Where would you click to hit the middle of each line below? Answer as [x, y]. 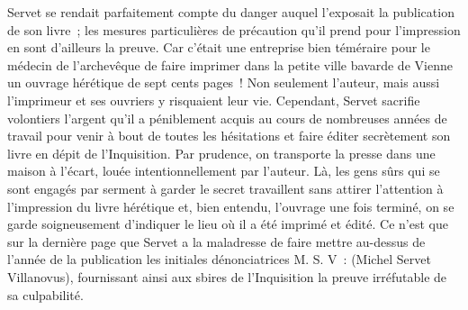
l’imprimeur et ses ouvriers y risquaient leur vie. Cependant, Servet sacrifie [214, 100]
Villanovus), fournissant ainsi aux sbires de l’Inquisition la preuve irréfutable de [227, 276]
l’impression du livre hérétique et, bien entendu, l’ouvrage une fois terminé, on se [231, 206]
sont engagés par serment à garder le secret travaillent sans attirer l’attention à [225, 188]
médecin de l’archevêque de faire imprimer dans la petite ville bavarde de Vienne [230, 64]
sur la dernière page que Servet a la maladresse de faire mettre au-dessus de [216, 241]
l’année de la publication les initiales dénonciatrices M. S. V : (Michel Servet [219, 259]
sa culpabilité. [45, 294]
